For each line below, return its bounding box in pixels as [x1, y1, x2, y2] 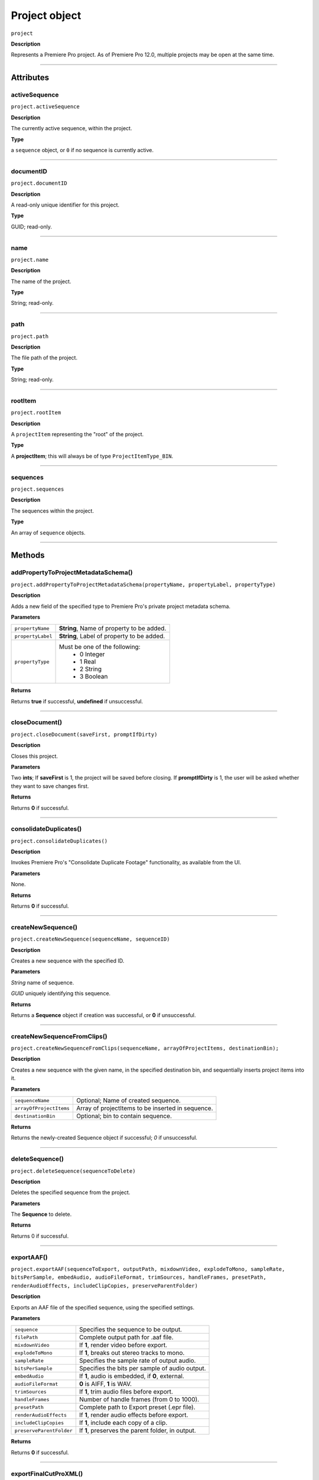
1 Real [79, 658, 96, 666]
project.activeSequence [11, 104, 80, 110]
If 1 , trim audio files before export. [79, 1388, 174, 1396]
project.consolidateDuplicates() [11, 838, 108, 844]
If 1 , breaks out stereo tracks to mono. [79, 1349, 185, 1357]
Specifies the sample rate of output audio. [79, 1356, 196, 1365]
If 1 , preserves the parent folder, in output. [79, 1427, 196, 1435]
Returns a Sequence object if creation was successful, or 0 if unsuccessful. [11, 1011, 196, 1018]
